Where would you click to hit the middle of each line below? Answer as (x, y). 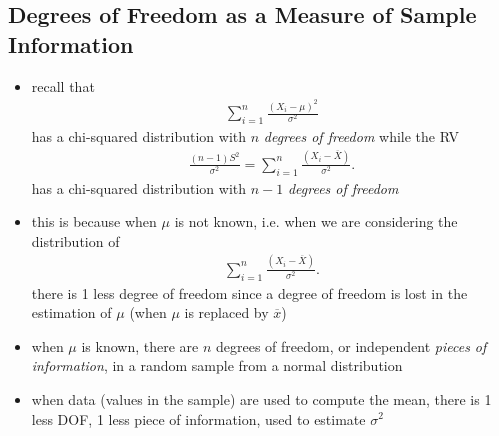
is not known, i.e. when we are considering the (316, 221)
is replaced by (226, 312)
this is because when (94, 221)
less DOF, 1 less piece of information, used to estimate (198, 418)
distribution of (75, 240)
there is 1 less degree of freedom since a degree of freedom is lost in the (249, 292)
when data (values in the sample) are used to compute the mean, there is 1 (261, 398)
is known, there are (140, 345)
